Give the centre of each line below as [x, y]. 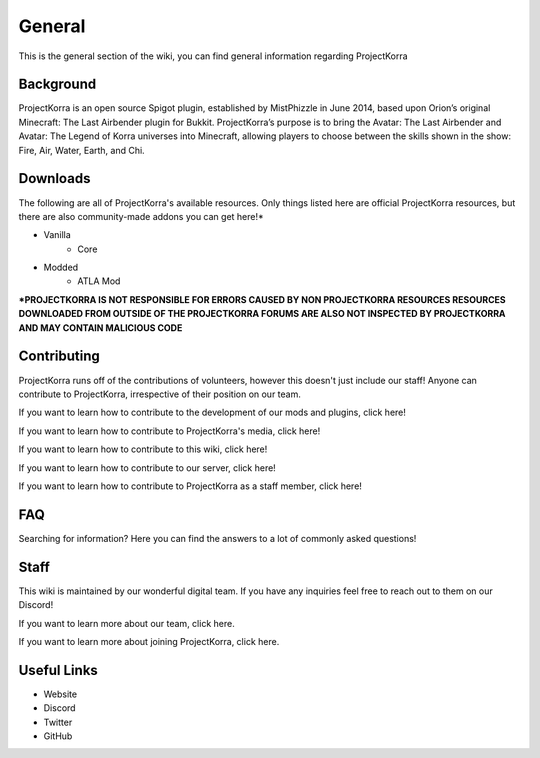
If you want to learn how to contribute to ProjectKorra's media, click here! [169, 431]
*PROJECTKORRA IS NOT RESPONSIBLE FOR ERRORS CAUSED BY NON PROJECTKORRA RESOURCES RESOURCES [262, 299]
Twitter [58, 722]
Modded [61, 267]
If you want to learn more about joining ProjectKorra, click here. [149, 641]
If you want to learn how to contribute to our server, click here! [147, 467]
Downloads [54, 178]
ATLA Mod [99, 281]
